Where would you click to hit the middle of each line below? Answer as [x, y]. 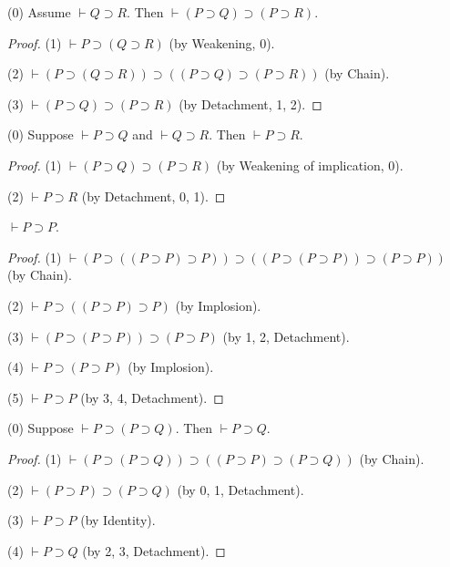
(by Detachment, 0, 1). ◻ [153, 196]
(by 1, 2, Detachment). [286, 336]
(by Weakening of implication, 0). [310, 165]
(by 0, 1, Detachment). [240, 489]
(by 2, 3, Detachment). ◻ [154, 550]
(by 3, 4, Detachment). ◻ [152, 397]
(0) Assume [39, 12]
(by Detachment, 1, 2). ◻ [251, 103]
